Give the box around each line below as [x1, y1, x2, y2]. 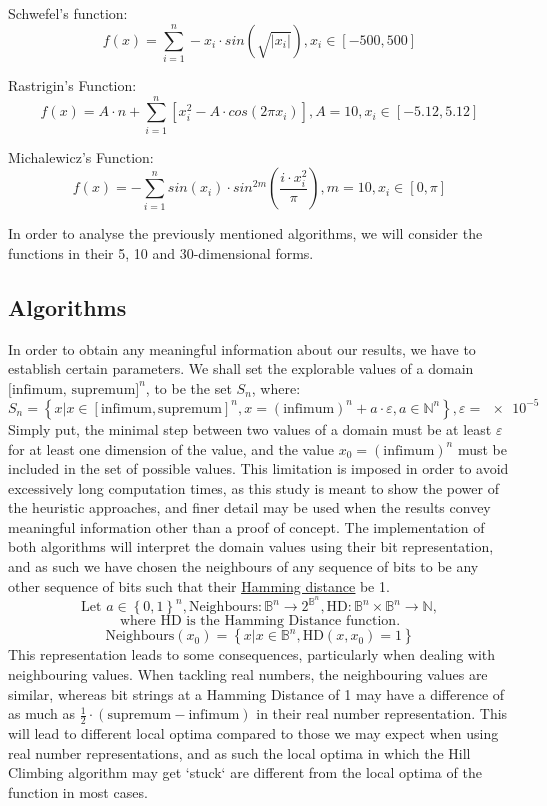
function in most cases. [8, 781, 148, 802]
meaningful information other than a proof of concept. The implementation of [8, 516, 485, 537]
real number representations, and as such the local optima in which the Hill [8, 742, 471, 763]
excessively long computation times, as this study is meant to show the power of [8, 477, 499, 498]
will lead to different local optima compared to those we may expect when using [8, 722, 499, 743]
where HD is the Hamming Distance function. [119, 614, 401, 629]
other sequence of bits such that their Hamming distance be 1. [8, 575, 390, 596]
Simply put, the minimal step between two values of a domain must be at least [8, 418, 492, 439]
